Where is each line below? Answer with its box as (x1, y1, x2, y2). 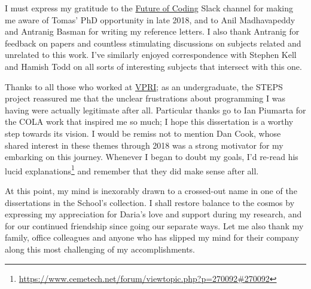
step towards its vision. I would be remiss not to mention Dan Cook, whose (5, 127, 281, 139)
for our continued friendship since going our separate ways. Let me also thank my (5, 219, 304, 232)
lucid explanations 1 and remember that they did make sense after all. (5, 162, 259, 177)
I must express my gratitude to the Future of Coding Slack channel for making (5, 2, 294, 14)
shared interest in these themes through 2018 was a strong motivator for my (5, 139, 283, 151)
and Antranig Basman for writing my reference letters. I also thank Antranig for (5, 25, 300, 38)
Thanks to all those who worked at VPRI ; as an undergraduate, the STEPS (5, 80, 283, 93)
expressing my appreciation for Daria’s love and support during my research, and (5, 208, 302, 220)
